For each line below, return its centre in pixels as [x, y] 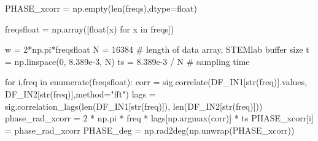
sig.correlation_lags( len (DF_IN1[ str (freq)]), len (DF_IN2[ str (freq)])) [134, 106]
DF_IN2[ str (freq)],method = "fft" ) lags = [80, 93]
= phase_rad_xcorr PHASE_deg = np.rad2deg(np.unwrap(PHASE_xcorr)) [150, 130]
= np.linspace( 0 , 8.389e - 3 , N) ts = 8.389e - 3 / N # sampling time [127, 61]
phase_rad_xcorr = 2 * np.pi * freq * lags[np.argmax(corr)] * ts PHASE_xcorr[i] [159, 118]
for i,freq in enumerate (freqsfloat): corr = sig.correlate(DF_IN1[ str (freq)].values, [156, 82]
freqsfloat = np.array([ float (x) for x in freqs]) [90, 29]
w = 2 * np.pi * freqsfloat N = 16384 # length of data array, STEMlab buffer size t [157, 49]
